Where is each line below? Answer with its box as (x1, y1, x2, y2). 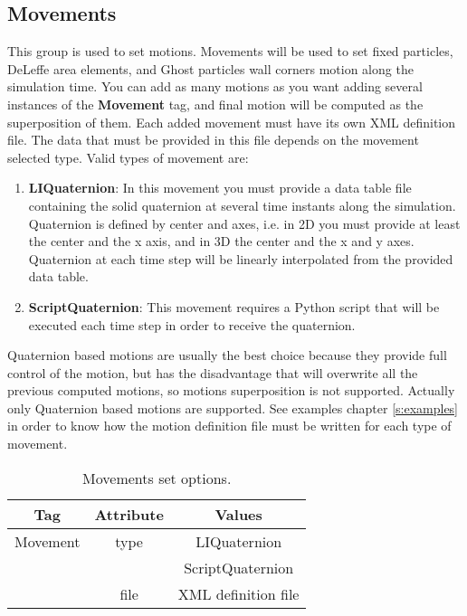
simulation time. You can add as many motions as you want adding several (7, 77, 423, 96)
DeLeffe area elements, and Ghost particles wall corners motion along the (7, 59, 414, 78)
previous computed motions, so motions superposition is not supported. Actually (7, 381, 455, 400)
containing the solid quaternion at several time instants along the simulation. (28, 195, 456, 214)
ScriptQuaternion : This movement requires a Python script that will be (28, 297, 440, 316)
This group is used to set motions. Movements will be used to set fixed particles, (7, 42, 453, 61)
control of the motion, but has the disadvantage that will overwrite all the (7, 363, 418, 382)
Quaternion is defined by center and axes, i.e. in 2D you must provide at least (28, 213, 461, 232)
